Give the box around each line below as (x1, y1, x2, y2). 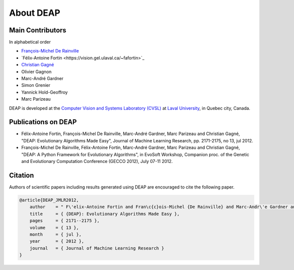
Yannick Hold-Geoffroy (21, 89, 68, 95)
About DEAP (9, 7, 61, 18)
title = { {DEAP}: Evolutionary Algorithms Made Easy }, (29, 211, 180, 216)
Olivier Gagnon (21, 69, 51, 75)
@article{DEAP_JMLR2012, (19, 197, 79, 203)
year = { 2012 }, (29, 239, 84, 244)
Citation (9, 171, 34, 179)
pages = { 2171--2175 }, (29, 218, 100, 223)
